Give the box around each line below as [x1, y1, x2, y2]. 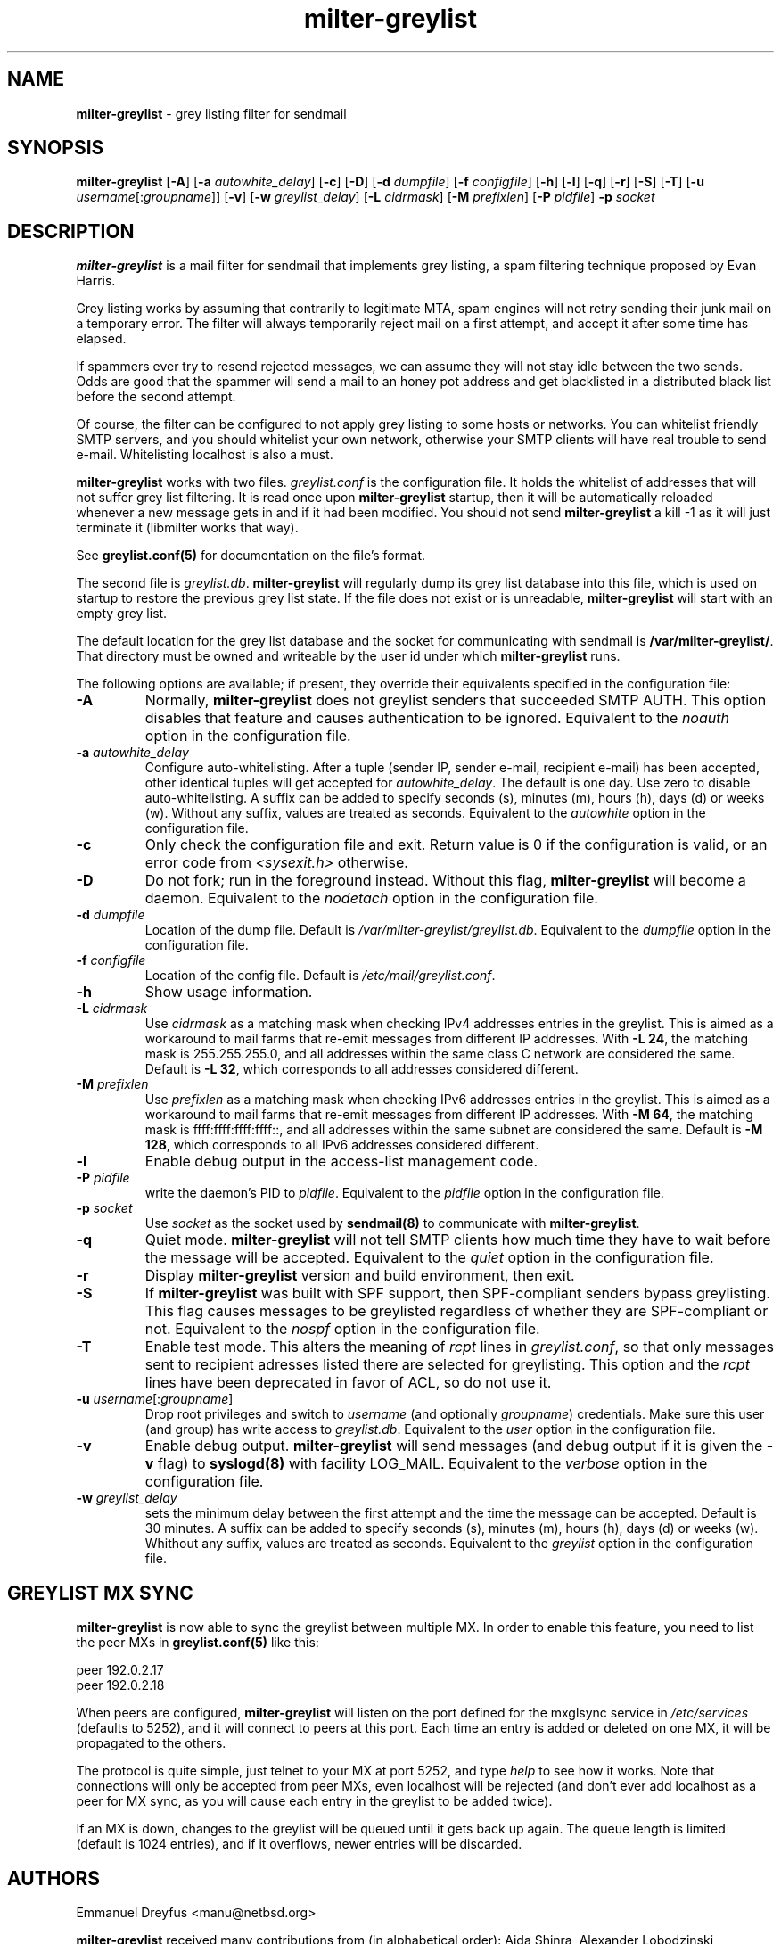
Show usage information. [144, 983, 313, 1001]
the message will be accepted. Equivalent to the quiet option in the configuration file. [144, 1248, 714, 1267]
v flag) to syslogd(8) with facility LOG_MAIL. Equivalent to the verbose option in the [144, 1454, 708, 1473]
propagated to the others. [76, 1735, 226, 1751]
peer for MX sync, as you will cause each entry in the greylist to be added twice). [76, 1793, 553, 1809]
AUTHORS [7, 1866, 101, 1890]
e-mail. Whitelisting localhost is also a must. [76, 447, 333, 463]
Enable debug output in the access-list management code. [144, 1152, 538, 1171]
